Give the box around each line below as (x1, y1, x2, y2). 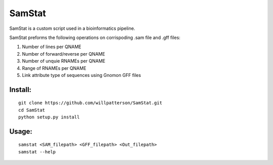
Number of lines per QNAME (22, 44, 82, 50)
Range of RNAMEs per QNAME (22, 65, 86, 71)
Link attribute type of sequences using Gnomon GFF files (22, 72, 141, 78)
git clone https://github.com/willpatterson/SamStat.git (18, 100, 163, 106)
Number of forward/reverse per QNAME (22, 51, 106, 57)
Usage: (9, 127, 33, 136)
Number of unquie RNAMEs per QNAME (22, 58, 106, 64)
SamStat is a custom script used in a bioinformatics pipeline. (9, 25, 135, 31)
